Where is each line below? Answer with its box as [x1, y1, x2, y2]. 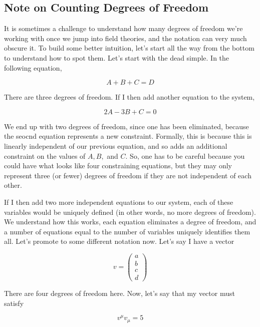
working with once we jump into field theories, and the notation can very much [4, 33, 247, 43]
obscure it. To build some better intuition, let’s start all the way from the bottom [4, 43, 254, 53]
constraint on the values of [4, 150, 86, 161]
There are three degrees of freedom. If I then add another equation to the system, [4, 92, 255, 102]
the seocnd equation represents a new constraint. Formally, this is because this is [4, 131, 252, 141]
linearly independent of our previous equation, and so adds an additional [4, 140, 227, 151]
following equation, [4, 62, 62, 73]
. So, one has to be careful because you [125, 150, 245, 161]
